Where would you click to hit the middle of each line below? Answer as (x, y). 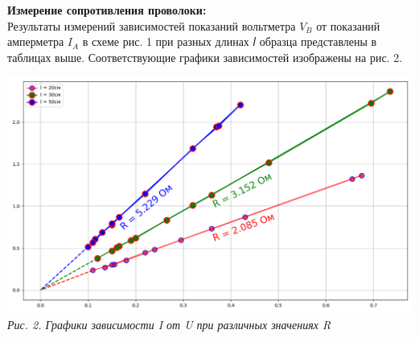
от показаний (348, 25)
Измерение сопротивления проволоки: (107, 10)
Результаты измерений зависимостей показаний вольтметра (152, 25)
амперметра (36, 41)
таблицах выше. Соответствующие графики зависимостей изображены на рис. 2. (205, 57)
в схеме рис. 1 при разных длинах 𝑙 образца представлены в (230, 41)
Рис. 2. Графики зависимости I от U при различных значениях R (169, 324)
